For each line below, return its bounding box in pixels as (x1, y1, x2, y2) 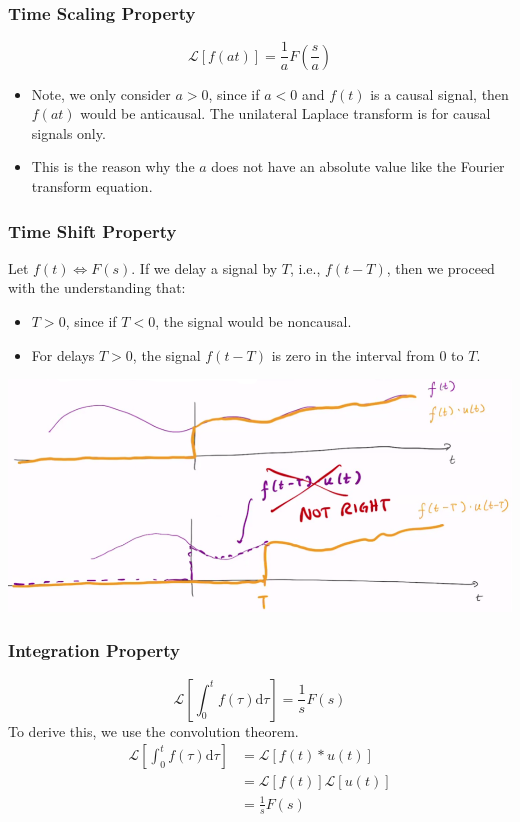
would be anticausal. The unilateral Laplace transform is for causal (80, 103, 491, 124)
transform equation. (31, 176, 153, 197)
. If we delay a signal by (131, 257, 278, 278)
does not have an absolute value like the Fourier (211, 156, 505, 177)
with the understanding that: (8, 277, 186, 298)
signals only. (31, 122, 106, 143)
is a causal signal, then (370, 83, 509, 104)
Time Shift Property (8, 218, 177, 243)
